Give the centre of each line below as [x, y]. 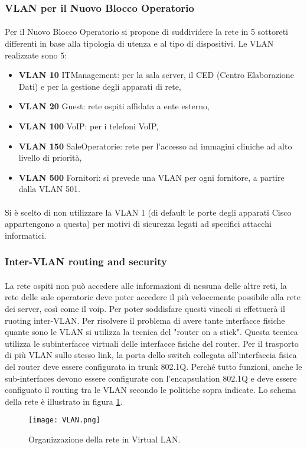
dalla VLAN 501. [49, 189]
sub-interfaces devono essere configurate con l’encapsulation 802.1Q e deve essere [151, 378]
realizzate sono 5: [36, 55]
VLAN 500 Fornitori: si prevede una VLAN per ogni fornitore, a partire [151, 177]
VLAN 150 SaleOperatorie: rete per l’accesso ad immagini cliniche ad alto [155, 146]
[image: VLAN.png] [64, 420]
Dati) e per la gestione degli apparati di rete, [100, 86]
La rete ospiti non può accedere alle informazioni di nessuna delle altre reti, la [146, 285]
